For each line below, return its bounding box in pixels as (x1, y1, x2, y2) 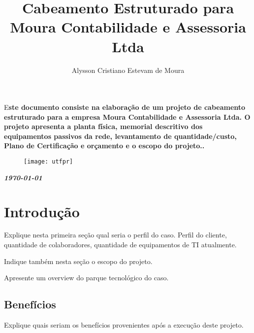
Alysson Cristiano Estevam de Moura (71, 65, 185, 75)
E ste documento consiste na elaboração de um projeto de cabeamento (4, 102, 246, 112)
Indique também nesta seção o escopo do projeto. (4, 256, 153, 266)
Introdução (4, 201, 80, 221)
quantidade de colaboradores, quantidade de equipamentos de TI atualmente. (4, 239, 237, 250)
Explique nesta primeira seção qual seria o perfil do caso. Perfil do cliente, (4, 230, 227, 240)
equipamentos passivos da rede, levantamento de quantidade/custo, (4, 131, 237, 141)
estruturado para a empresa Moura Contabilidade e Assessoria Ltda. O (4, 111, 251, 122)
